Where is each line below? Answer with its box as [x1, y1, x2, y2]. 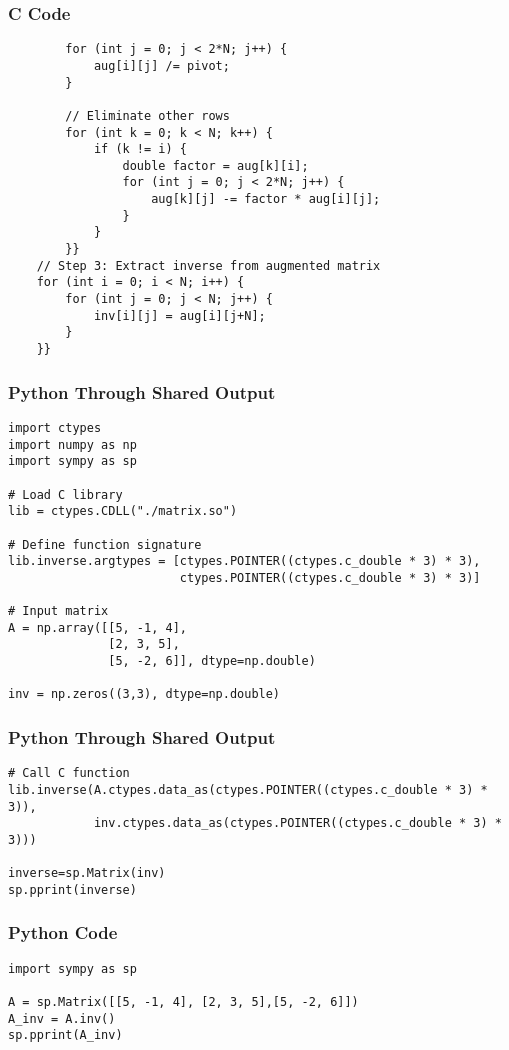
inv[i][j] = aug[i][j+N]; [93, 308, 266, 323]
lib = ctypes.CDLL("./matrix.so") [8, 504, 238, 519]
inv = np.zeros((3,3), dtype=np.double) [8, 687, 281, 702]
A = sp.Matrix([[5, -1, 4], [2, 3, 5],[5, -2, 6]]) [8, 995, 359, 1010]
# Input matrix [8, 604, 109, 619]
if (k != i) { [93, 142, 187, 157]
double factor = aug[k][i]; [122, 158, 309, 173]
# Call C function [8, 766, 130, 781]
